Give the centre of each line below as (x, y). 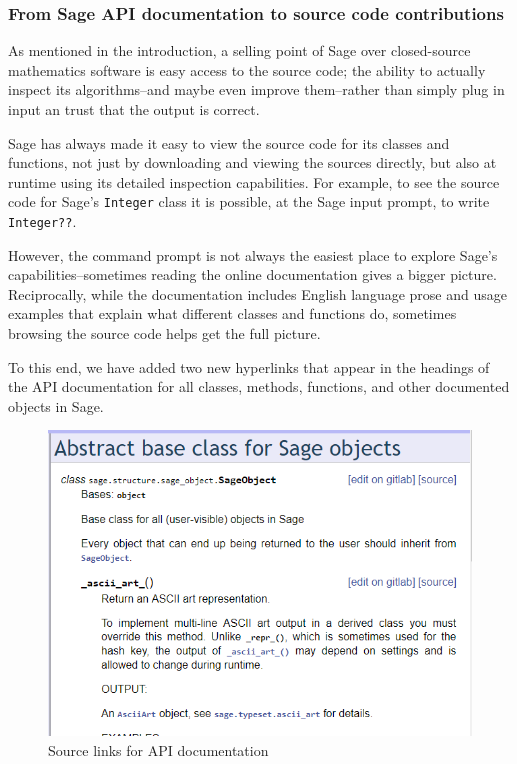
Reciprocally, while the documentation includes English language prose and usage (257, 293)
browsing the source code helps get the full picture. (164, 333)
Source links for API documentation (158, 750)
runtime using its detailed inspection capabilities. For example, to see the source (254, 181)
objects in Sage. (56, 405)
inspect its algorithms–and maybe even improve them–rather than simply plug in (256, 89)
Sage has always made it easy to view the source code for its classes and (229, 142)
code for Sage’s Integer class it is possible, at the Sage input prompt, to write (249, 201)
